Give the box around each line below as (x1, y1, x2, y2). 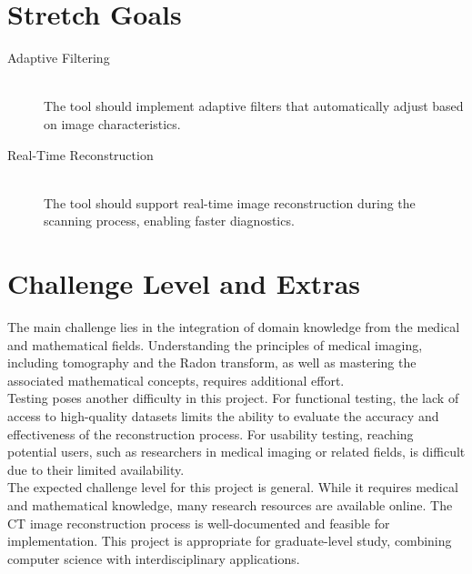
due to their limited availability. (7, 459, 185, 478)
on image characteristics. (44, 114, 181, 133)
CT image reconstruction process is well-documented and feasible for (7, 513, 390, 532)
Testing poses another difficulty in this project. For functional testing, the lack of (7, 388, 459, 408)
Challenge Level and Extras (7, 265, 361, 302)
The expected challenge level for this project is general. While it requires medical (7, 478, 458, 497)
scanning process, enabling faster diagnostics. (44, 211, 295, 230)
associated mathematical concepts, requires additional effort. (7, 370, 345, 389)
